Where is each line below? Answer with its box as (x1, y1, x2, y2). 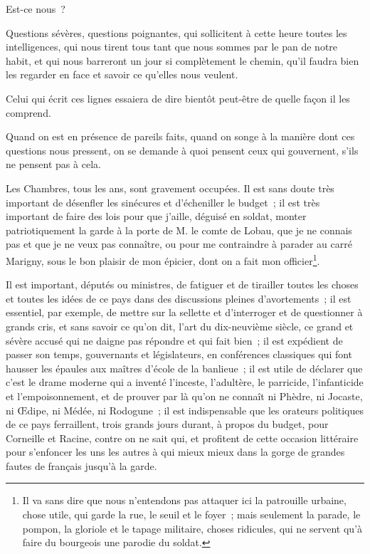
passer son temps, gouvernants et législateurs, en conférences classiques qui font (6, 347, 353, 362)
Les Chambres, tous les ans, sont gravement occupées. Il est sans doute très (6, 180, 334, 195)
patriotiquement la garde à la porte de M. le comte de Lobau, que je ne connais (6, 222, 352, 237)
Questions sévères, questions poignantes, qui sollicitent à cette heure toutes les (6, 25, 347, 40)
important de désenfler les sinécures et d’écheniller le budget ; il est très (6, 194, 320, 209)
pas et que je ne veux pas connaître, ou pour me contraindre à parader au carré (6, 236, 352, 251)
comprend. (6, 105, 51, 120)
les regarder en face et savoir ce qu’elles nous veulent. (6, 67, 238, 82)
